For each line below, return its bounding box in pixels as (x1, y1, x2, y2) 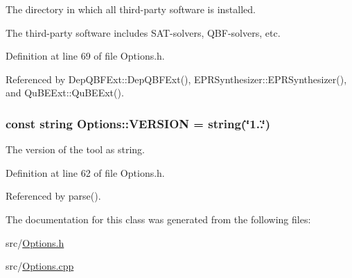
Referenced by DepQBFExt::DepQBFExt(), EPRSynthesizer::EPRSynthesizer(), (6, 71, 347, 86)
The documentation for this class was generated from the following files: (6, 211, 311, 226)
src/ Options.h (6, 235, 64, 250)
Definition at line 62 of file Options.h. (6, 165, 165, 180)
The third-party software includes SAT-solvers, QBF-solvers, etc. (6, 25, 281, 40)
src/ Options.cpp (6, 259, 74, 273)
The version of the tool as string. (6, 142, 145, 157)
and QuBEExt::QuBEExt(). (6, 85, 124, 100)
